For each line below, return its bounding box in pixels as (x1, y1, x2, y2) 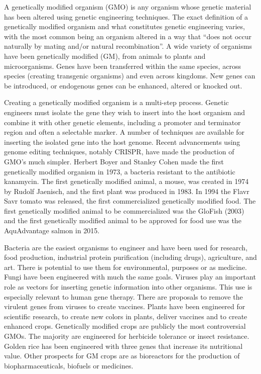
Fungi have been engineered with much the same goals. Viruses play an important (4, 271, 256, 282)
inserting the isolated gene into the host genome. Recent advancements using (4, 136, 240, 147)
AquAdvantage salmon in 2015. (4, 225, 100, 236)
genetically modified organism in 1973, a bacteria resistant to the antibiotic (4, 166, 235, 176)
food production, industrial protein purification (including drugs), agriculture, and (4, 252, 257, 262)
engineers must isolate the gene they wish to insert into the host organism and (4, 107, 245, 117)
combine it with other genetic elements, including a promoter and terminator (4, 117, 241, 127)
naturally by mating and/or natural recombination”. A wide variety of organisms (4, 41, 252, 51)
